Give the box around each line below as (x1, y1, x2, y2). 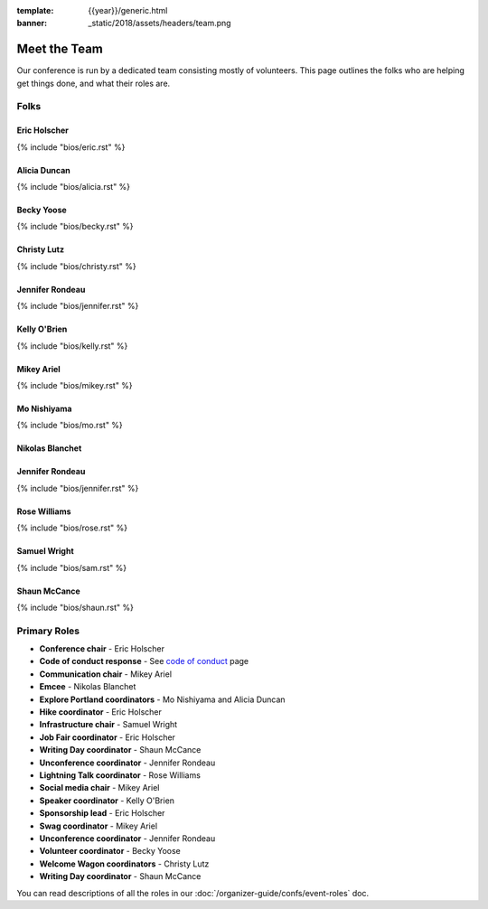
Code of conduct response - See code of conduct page (39, 656, 249, 667)
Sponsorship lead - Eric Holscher (39, 808, 165, 819)
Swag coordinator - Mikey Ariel (39, 820, 158, 831)
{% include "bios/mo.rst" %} (16, 420, 124, 431)
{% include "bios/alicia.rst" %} (16, 182, 131, 192)
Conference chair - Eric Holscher (39, 643, 164, 654)
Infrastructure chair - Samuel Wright (39, 719, 178, 730)
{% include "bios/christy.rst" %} (16, 260, 136, 271)
